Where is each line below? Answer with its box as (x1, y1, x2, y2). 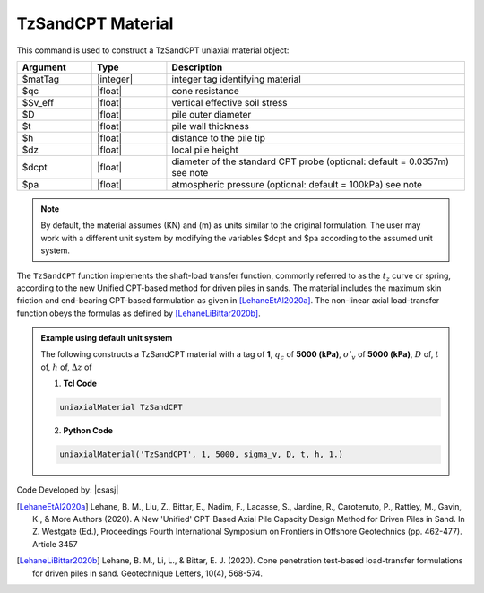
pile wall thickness (171, 119, 250, 132)
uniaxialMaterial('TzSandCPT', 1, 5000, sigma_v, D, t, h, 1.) (59, 449, 344, 459)
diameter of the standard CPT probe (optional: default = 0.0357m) (171, 155, 450, 168)
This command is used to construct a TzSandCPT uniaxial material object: (16, 45, 290, 56)
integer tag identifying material (171, 73, 302, 85)
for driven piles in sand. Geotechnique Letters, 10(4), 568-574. (32, 568, 264, 579)
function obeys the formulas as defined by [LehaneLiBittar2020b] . (16, 308, 261, 318)
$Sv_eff (22, 96, 54, 109)
